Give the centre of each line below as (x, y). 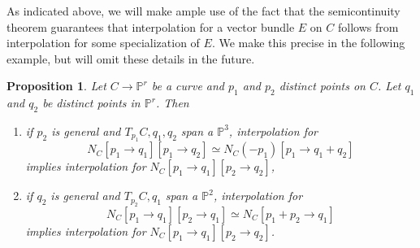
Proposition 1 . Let (56, 86)
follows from (368, 26)
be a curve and (188, 86)
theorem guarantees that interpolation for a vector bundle (151, 26)
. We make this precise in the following (308, 43)
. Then (172, 103)
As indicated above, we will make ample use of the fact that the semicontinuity (204, 11)
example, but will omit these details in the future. (131, 58)
